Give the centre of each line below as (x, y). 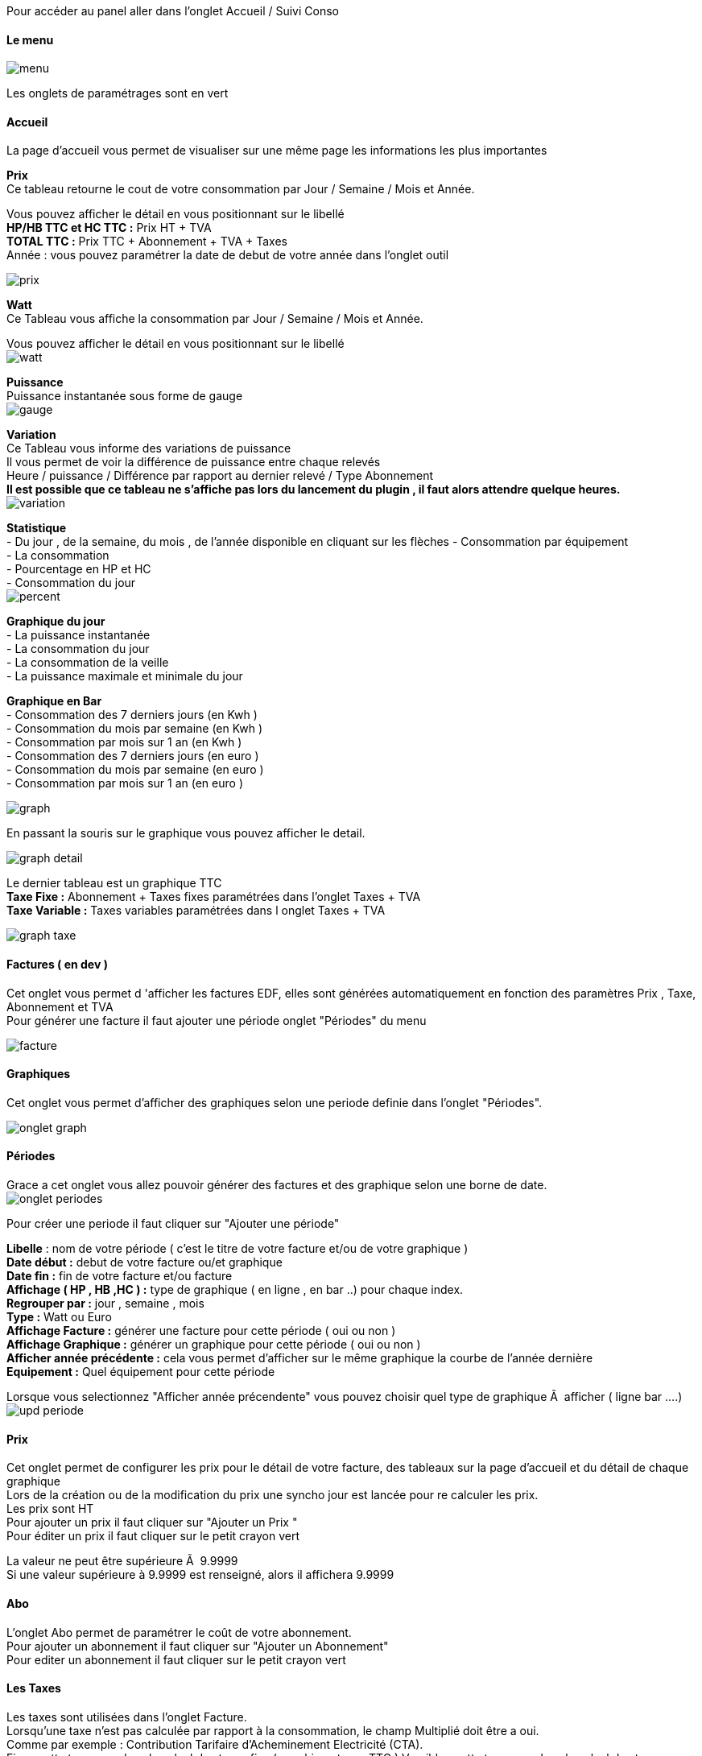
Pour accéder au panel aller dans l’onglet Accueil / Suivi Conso (173, 11)
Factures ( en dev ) (57, 965)
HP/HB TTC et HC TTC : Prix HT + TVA (109, 228)
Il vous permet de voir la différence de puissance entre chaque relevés (194, 462)
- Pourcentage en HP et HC (79, 569)
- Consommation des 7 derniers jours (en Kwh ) (132, 715)
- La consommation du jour (78, 649)
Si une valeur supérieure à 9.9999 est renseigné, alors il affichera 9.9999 (200, 1575)
